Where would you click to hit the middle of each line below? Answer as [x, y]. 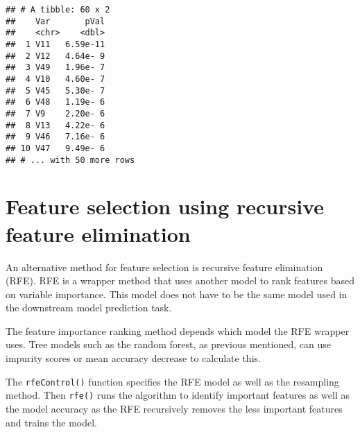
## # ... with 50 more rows [70, 160]
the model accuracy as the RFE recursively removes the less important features [174, 408]
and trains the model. [51, 422]
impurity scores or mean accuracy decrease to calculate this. [133, 358]
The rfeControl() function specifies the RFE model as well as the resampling [172, 381]
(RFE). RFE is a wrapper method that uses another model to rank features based [180, 280]
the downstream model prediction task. [89, 308]
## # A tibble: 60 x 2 [58, 10]
